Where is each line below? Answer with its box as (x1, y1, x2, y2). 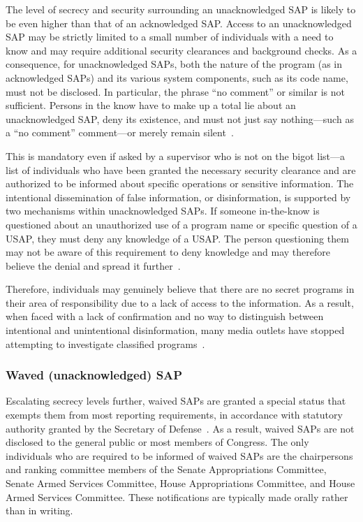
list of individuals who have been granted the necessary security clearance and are (6, 162, 356, 177)
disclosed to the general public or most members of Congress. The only (6, 435, 309, 449)
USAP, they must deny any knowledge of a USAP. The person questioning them (6, 231, 349, 245)
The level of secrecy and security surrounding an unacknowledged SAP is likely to (6, 2, 356, 16)
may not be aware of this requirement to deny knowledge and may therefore (6, 245, 330, 259)
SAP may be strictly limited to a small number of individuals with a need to (6, 29, 334, 44)
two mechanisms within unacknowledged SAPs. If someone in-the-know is (6, 203, 320, 218)
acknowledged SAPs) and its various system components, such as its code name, (6, 70, 348, 85)
